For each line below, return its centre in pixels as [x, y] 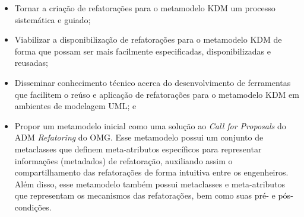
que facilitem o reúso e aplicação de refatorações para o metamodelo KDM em [157, 94]
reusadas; [31, 63]
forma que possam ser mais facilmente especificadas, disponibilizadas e [142, 51]
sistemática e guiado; [53, 19]
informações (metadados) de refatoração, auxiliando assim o [123, 160]
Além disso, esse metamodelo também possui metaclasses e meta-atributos [150, 184]
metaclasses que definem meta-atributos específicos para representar [138, 149]
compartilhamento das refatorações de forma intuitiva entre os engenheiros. [151, 172]
